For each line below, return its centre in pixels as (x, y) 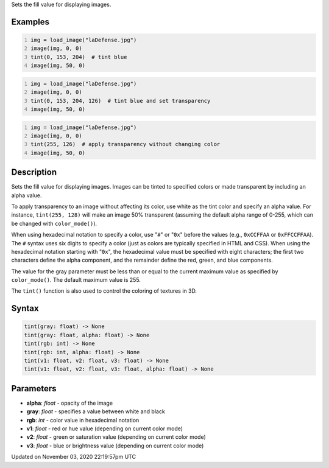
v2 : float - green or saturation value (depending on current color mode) (116, 437)
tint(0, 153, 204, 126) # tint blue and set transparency (121, 101)
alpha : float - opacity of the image (69, 403)
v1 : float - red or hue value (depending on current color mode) (104, 428)
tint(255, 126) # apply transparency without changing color (126, 144)
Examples (30, 22)
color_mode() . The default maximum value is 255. (76, 280)
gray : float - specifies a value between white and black (96, 411)
